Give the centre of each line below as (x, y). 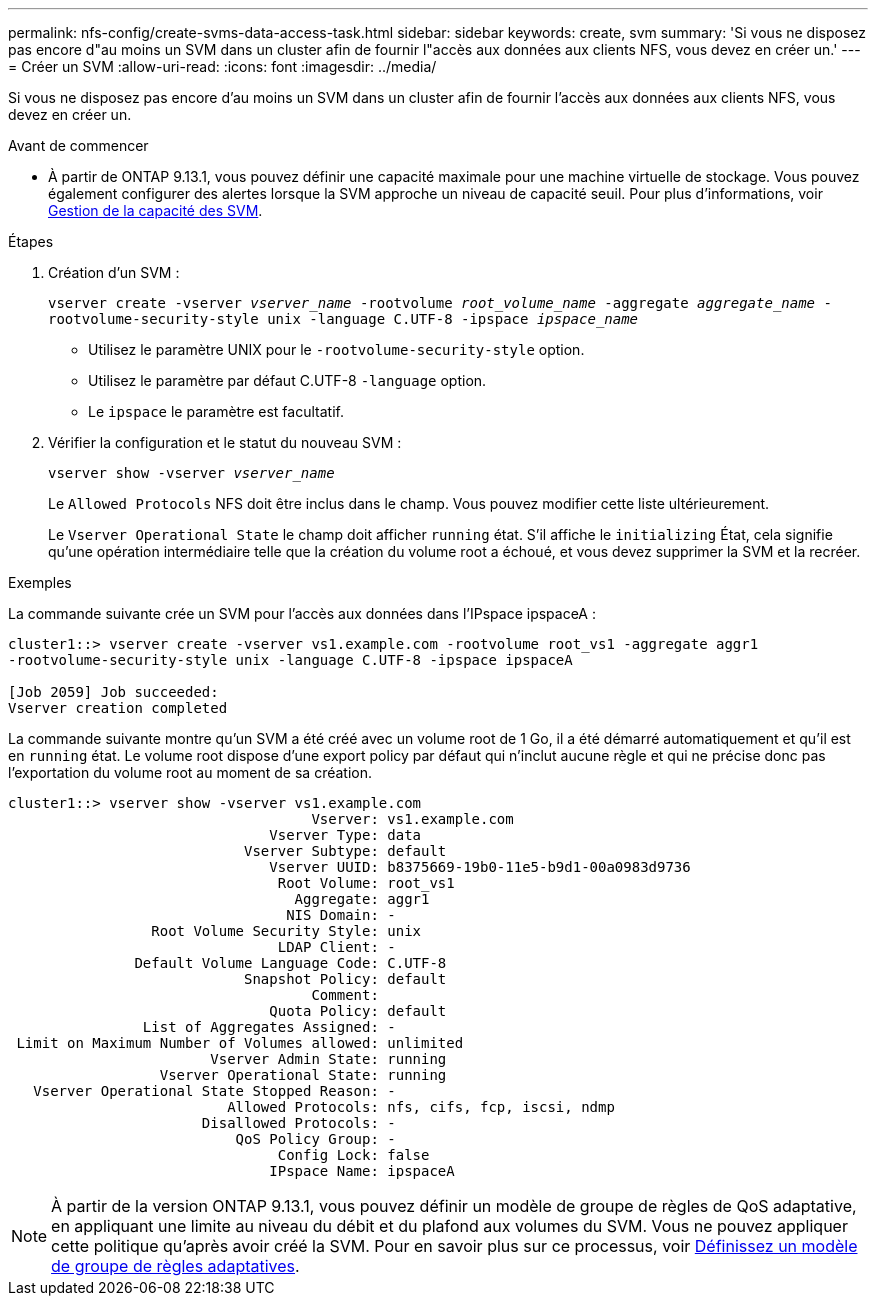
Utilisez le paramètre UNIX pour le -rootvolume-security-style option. (336, 349)
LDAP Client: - (336, 947)
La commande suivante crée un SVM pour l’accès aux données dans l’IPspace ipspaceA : (302, 613)
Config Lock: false (353, 1155)
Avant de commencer (78, 145)
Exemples (40, 582)
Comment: (345, 995)
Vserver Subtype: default (345, 851)
